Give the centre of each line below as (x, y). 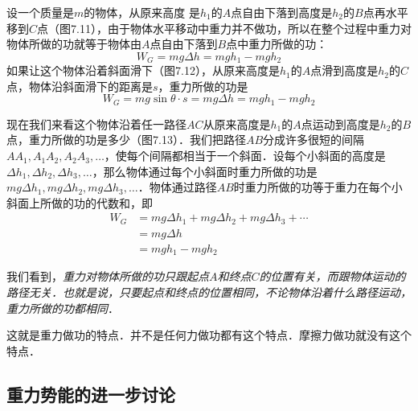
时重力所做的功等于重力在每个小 (318, 187)
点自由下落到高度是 (282, 12)
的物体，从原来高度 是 (142, 12)
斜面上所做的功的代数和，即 (80, 202)
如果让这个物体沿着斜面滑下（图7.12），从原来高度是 (143, 70)
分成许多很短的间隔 (314, 140)
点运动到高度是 (340, 123)
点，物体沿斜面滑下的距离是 (80, 86)
